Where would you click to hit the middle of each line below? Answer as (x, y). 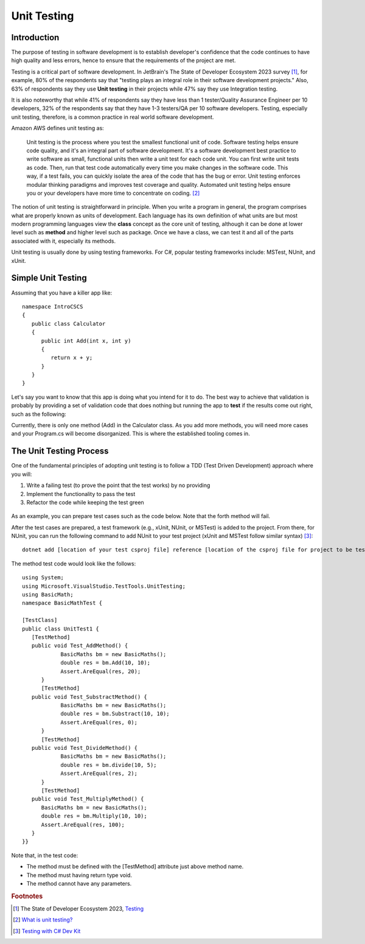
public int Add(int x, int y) (86, 341)
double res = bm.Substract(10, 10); (115, 714)
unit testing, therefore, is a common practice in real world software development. (113, 117)
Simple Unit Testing (49, 278)
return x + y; (72, 358)
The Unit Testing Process (60, 451)
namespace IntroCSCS (53, 306)
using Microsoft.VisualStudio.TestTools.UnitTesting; (104, 586)
